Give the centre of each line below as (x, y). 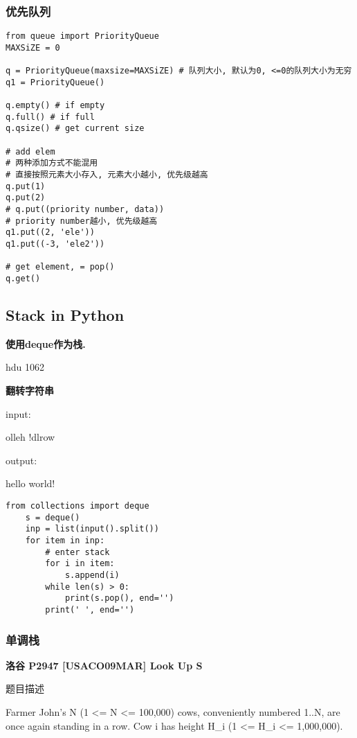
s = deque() (53, 517)
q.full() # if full (50, 117)
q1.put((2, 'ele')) (50, 232)
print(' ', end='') (90, 609)
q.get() (23, 279)
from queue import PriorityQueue (82, 36)
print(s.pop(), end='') (119, 598)
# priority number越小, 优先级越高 (82, 221)
